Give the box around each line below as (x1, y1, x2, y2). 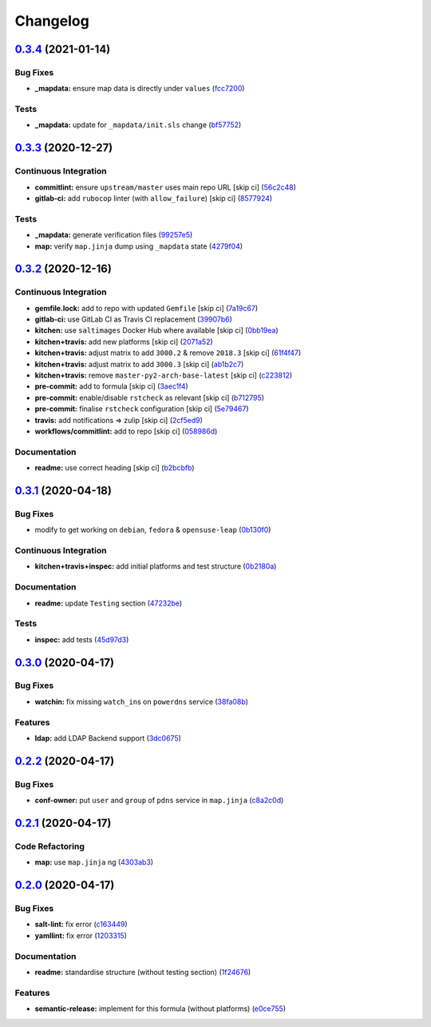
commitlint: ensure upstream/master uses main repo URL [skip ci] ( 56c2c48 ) (34, 182, 297, 192)
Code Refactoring (14, 841, 85, 852)
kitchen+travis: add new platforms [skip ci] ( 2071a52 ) (34, 337, 213, 346)
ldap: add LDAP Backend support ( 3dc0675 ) (34, 733, 181, 743)
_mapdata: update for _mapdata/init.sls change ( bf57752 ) (34, 120, 242, 130)
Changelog (14, 12, 89, 30)
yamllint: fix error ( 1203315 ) (34, 930, 128, 940)
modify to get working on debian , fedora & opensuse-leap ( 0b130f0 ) (34, 525, 271, 535)
